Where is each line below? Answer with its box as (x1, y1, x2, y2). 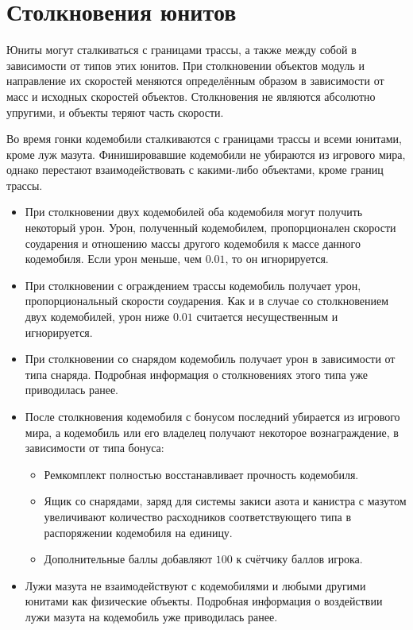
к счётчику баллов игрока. (236, 551, 363, 567)
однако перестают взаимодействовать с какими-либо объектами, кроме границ (6, 161, 384, 178)
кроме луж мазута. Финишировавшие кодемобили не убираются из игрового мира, (6, 145, 406, 162)
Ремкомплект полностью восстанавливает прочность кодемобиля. (44, 466, 359, 482)
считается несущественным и (196, 308, 338, 325)
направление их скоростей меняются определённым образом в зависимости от (6, 72, 384, 89)
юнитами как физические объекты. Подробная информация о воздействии (25, 593, 383, 609)
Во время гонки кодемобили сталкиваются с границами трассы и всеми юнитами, (6, 130, 402, 147)
